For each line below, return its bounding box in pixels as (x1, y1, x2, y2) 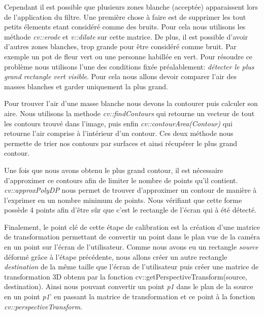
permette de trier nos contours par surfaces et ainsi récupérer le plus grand (4, 137, 237, 148)
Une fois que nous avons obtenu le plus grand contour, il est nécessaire (4, 164, 223, 175)
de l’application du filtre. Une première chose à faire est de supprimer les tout (4, 11, 246, 22)
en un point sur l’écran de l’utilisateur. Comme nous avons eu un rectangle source (4, 241, 258, 252)
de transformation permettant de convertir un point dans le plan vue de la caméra (4, 231, 260, 242)
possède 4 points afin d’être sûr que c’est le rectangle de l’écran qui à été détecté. (4, 204, 257, 215)
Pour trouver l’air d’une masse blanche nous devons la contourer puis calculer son (4, 98, 258, 109)
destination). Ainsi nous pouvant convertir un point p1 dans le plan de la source (4, 281, 253, 292)
